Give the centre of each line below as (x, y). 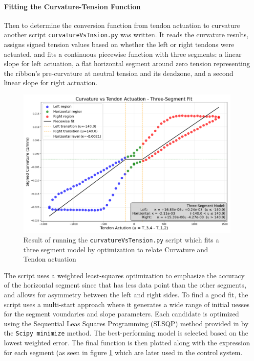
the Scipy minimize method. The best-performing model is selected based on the (126, 333)
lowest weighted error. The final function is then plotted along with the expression (127, 343)
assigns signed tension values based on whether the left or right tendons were (119, 44)
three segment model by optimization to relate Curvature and (116, 249)
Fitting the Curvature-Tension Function (73, 6)
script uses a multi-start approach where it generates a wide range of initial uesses (127, 304)
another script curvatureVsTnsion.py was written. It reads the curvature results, (126, 35)
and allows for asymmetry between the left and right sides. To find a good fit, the (126, 295)
